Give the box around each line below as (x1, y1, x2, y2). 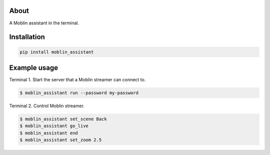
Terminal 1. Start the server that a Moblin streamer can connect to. (9, 77, 146, 83)
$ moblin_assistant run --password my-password (19, 90, 138, 96)
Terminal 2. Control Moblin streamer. (9, 103, 85, 109)
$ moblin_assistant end (19, 130, 78, 136)
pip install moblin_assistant (19, 49, 94, 55)
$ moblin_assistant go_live (19, 123, 88, 129)
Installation (9, 33, 45, 41)
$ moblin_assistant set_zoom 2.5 (19, 137, 102, 143)
